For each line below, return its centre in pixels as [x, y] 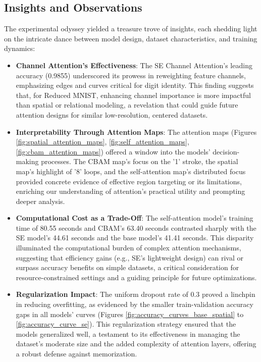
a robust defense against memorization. [76, 354]
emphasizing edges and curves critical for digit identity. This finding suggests [135, 85]
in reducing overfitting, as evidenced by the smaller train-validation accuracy [135, 304]
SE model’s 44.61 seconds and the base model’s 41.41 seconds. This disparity [135, 238]
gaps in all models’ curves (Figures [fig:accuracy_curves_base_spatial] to [130, 314]
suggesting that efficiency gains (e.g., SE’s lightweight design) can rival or [129, 257]
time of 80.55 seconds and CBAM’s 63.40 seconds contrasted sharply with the [136, 227]
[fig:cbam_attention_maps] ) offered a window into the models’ [113, 151]
